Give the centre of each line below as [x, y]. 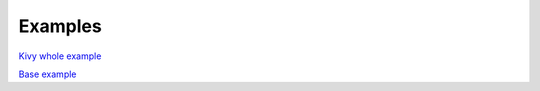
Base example [47, 74]
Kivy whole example [60, 56]
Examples [60, 26]
